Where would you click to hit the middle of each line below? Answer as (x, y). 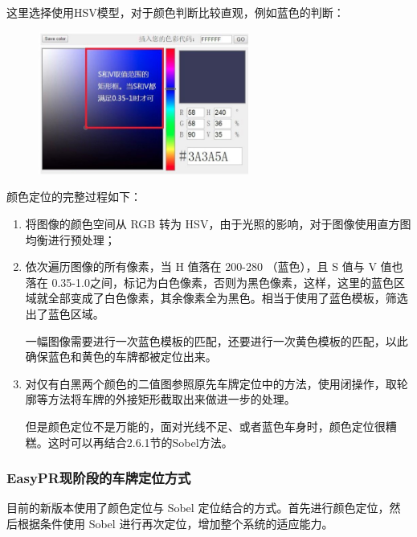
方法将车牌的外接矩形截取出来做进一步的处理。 (172, 399)
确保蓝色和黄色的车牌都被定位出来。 (121, 357)
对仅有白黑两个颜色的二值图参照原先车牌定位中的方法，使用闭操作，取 (211, 383)
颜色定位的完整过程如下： (74, 197)
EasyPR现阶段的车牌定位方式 (99, 478)
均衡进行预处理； (70, 239)
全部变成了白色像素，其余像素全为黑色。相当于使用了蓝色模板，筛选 (228, 298)
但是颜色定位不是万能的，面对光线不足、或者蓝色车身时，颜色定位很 (205, 426)
